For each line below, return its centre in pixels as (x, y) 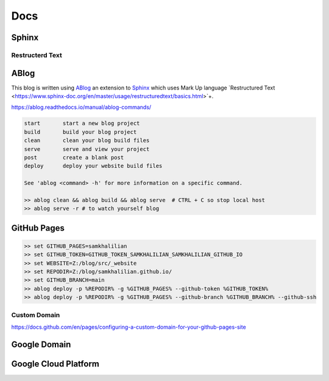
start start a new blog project (82, 124)
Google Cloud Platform (55, 364)
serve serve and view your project (87, 149)
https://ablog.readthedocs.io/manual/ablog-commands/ (81, 107)
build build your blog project (80, 132)
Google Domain (41, 344)
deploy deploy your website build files (93, 166)
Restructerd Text (37, 55)
